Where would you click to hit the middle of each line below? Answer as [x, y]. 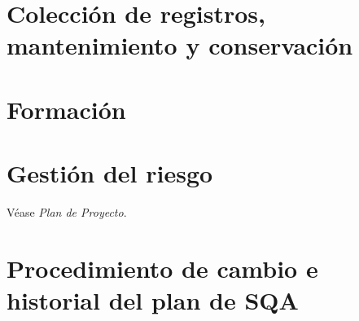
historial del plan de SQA [153, 300]
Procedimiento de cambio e [162, 268]
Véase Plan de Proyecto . [67, 212]
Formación [66, 109]
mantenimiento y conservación [180, 45]
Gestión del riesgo [110, 173]
